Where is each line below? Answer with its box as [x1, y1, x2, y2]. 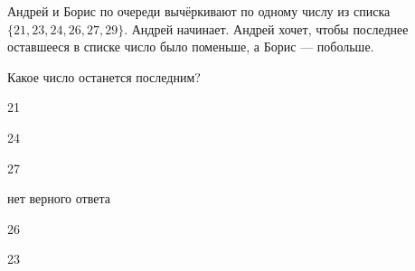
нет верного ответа [7, 189, 110, 208]
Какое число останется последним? [7, 67, 201, 86]
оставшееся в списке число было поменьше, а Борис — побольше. [7, 37, 374, 56]
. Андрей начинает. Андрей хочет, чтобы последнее [124, 19, 409, 38]
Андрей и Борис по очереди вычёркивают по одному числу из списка [7, 2, 391, 20]
